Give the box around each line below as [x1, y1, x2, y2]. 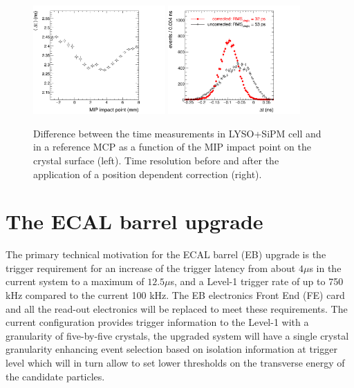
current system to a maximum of [6, 274, 145, 289]
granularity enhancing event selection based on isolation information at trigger [6, 342, 337, 356]
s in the [309, 260, 342, 275]
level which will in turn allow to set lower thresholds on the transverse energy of [6, 356, 345, 370]
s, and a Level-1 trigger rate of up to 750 [170, 274, 344, 289]
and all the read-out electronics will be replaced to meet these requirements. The [6, 301, 348, 316]
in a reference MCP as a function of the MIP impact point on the [33, 139, 311, 154]
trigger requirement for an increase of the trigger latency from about [6, 260, 296, 275]
